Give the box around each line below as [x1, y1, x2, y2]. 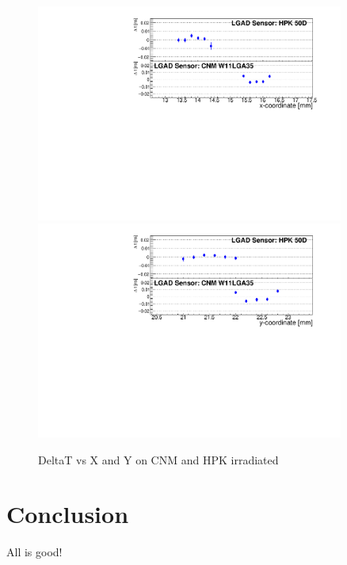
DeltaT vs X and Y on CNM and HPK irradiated [38, 451, 279, 468]
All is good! [6, 544, 63, 560]
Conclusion [6, 498, 129, 530]
